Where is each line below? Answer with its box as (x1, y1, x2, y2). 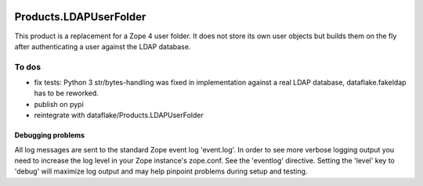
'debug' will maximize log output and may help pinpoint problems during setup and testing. (14, 166, 308, 176)
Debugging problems (14, 131, 85, 140)
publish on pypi (34, 99, 84, 109)
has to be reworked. (34, 88, 99, 98)
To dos (14, 61, 42, 72)
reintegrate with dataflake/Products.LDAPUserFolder (34, 110, 204, 120)
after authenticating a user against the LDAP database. (14, 41, 191, 51)
